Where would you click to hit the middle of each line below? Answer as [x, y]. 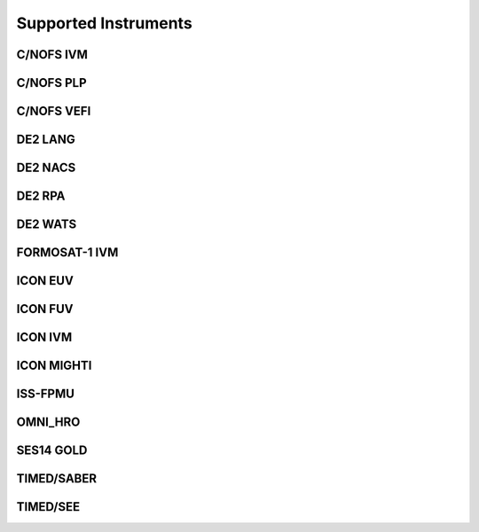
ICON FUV [45, 309]
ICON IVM [44, 337]
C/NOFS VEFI [54, 111]
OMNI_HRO [48, 422]
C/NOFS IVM [52, 55]
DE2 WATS [47, 225]
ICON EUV [45, 281]
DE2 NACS [46, 168]
